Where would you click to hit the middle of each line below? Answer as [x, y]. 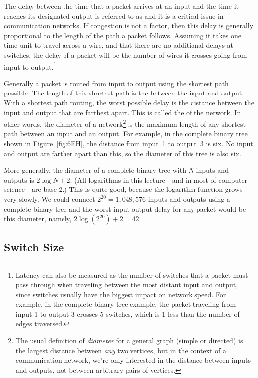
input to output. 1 [30, 66]
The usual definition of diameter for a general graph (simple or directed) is [129, 340]
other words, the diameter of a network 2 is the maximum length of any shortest [125, 123]
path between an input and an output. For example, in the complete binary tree [126, 134]
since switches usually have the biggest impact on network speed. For [121, 294]
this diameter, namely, [38, 219]
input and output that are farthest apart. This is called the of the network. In [123, 112]
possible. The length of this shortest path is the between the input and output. [124, 93]
